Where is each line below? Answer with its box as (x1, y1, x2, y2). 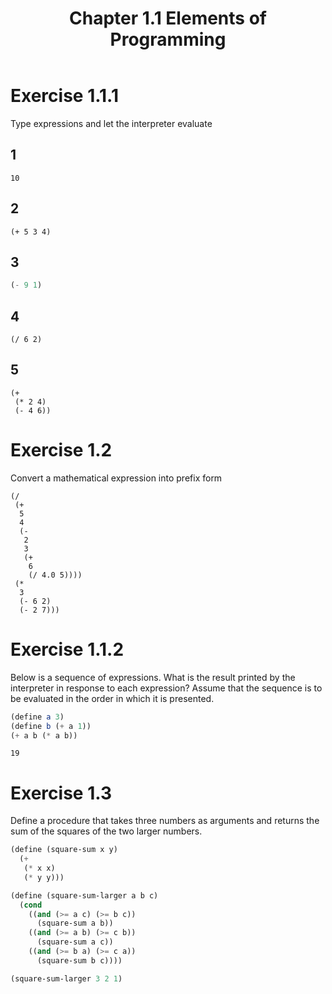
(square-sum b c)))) (36, 955, 123, 966)
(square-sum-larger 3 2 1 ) (10, 973, 123, 984)
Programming (109, 28, 227, 51)
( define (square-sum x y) (10, 845, 118, 855)
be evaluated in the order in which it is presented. (10, 692, 215, 704)
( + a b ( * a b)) (10, 730, 78, 741)
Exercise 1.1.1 (10, 85, 120, 107)
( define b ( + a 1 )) (10, 721, 92, 731)
